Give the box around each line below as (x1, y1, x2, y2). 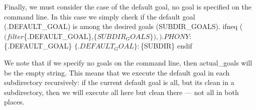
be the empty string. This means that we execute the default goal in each (4, 67, 230, 77)
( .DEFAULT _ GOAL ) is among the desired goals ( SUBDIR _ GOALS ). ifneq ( (4, 21, 243, 31)
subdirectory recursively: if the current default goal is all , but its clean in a (4, 77, 234, 87)
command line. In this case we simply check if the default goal (4, 11, 195, 21)
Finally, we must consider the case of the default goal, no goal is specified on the (4, 1, 251, 11)
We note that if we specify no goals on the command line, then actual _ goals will (4, 57, 252, 67)
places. (4, 96, 25, 107)
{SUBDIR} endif (141, 40, 192, 51)
